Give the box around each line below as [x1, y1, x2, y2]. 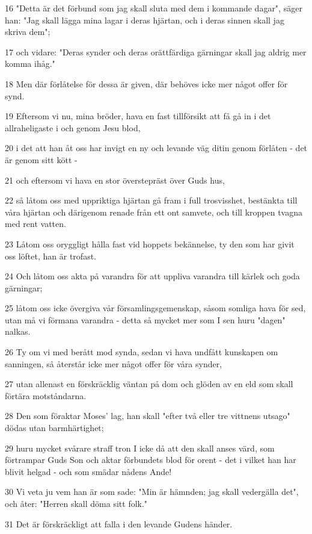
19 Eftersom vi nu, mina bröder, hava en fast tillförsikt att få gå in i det [5, 110, 271, 122]
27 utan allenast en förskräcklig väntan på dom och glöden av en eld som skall [5, 377, 293, 390]
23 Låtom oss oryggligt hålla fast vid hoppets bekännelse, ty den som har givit [5, 237, 295, 250]
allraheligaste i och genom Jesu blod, [5, 121, 141, 134]
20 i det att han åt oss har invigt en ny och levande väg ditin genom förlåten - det [5, 141, 308, 154]
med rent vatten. [5, 217, 66, 230]
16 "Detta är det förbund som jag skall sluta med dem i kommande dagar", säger [5, 2, 302, 14]
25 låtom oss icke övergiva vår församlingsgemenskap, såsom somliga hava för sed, [5, 302, 306, 314]
